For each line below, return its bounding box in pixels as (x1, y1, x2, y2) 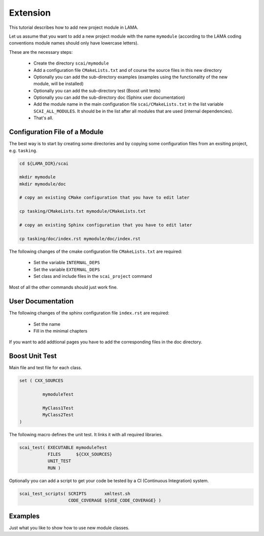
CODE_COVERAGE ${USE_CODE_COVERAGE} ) (68, 498, 161, 503)
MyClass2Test (42, 412, 74, 418)
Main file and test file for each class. (9, 365, 83, 371)
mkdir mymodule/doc (19, 181, 66, 187)
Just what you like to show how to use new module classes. (9, 525, 130, 531)
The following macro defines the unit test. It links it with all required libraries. (9, 431, 163, 437)
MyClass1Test (42, 405, 74, 411)
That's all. (33, 115, 53, 121)
